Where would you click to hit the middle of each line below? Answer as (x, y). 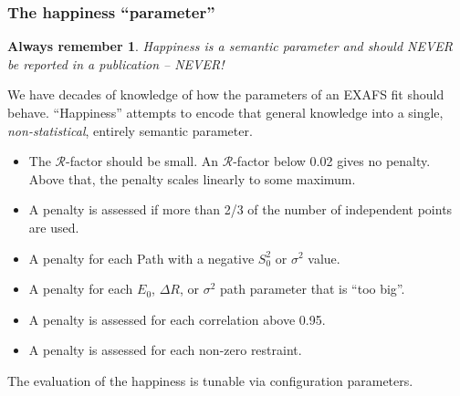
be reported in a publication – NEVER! (116, 63)
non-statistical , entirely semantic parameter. (130, 130)
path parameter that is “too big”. (313, 289)
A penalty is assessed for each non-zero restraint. (165, 350)
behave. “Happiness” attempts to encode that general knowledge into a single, (225, 112)
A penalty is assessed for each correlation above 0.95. (177, 319)
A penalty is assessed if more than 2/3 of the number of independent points (240, 209)
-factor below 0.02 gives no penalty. (332, 161)
